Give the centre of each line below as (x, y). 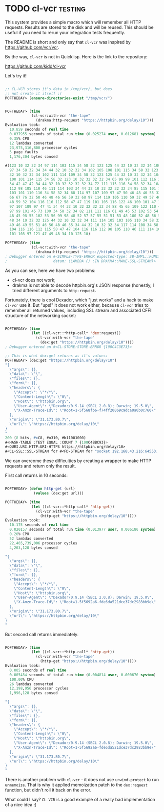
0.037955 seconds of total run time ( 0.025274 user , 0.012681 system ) (83, 134)
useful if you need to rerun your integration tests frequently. (65, 32)
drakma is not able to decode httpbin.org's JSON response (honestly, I (83, 285)
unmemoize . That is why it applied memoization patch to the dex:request (76, 785)
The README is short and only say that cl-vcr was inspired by (68, 42)
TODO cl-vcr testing (45, 9)
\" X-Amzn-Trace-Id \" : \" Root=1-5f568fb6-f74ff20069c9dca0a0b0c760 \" (85, 410)
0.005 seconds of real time (38, 670)
